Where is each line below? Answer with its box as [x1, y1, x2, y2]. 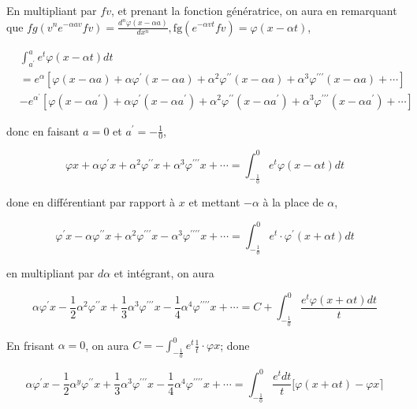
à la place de [262, 194, 324, 210]
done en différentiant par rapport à [6, 194, 176, 210]
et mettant [188, 194, 240, 210]
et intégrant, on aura [114, 265, 214, 281]
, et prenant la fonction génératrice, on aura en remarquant [110, 2, 397, 18]
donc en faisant [6, 122, 80, 139]
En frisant [6, 336, 54, 353]
